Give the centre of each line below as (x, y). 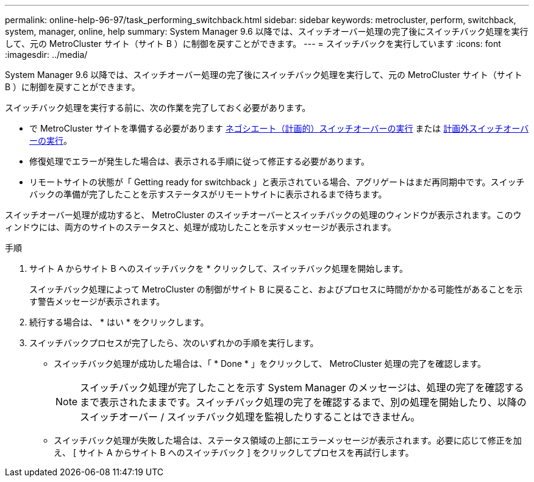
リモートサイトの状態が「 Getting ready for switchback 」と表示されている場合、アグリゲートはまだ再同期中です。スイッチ (277, 182)
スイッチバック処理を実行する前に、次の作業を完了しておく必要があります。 (158, 108)
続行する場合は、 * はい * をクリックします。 (119, 322)
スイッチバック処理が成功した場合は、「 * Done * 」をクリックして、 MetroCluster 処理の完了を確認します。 (270, 363)
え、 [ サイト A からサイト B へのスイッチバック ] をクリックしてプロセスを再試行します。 (234, 452)
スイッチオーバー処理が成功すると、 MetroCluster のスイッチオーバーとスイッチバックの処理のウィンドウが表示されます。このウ (263, 215)
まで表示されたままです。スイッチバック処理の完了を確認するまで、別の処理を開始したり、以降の (303, 402)
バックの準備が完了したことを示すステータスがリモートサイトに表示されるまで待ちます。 (208, 194)
